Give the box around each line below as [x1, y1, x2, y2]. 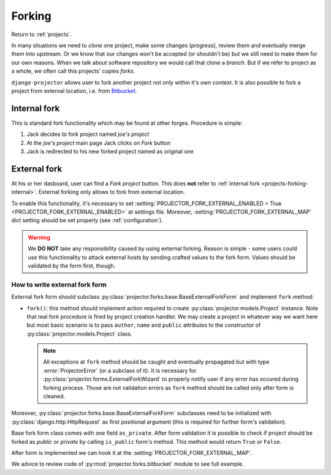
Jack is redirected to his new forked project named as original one [26, 148, 194, 155]
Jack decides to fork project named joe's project [26, 130, 150, 138]
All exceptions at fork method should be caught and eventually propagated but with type [43, 358, 270, 365]
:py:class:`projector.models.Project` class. [26, 330, 132, 337]
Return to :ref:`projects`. [11, 31, 72, 38]
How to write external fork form [11, 280, 107, 289]
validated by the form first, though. [28, 262, 116, 269]
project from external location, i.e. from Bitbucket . [11, 87, 137, 94]
